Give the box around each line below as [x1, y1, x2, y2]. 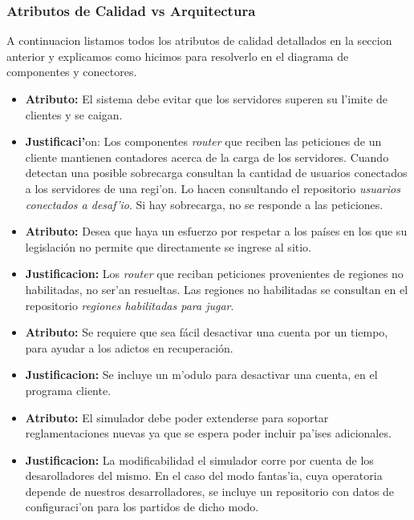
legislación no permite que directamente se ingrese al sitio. [25, 238, 312, 255]
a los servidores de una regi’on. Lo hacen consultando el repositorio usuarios [25, 179, 400, 196]
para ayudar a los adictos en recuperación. [25, 339, 233, 356]
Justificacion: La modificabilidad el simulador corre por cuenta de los [25, 451, 374, 468]
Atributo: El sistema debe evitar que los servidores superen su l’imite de [25, 91, 388, 107]
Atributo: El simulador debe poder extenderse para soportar [25, 409, 329, 425]
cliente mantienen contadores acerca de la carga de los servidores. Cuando [25, 148, 389, 165]
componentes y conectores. [6, 63, 137, 80]
